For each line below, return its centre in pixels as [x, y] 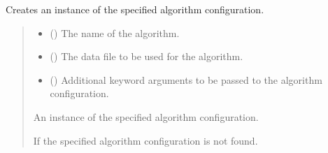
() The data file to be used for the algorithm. [147, 56]
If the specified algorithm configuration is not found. [145, 140]
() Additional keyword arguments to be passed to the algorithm [186, 79]
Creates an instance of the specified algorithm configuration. [135, 9]
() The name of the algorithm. [115, 32]
